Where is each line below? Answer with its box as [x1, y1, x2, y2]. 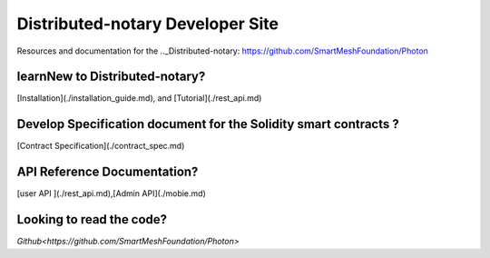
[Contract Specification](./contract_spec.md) [16, 141, 185, 152]
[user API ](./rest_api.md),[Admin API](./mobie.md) [16, 188, 206, 199]
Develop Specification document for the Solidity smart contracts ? [16, 116, 399, 132]
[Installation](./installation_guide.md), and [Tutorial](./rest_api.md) [16, 93, 262, 104]
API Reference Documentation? [16, 164, 199, 180]
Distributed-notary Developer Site [16, 14, 279, 34]
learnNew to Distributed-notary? [16, 69, 206, 84]
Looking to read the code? [16, 212, 168, 227]
